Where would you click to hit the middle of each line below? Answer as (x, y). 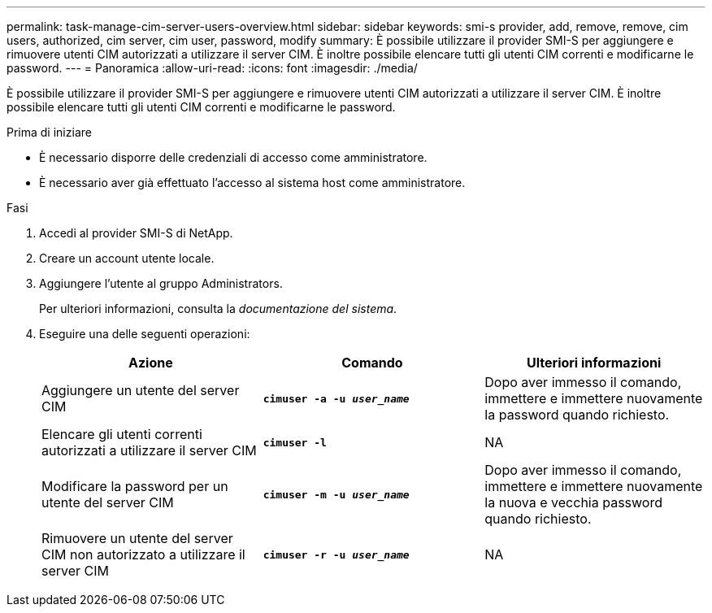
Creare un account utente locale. (127, 258)
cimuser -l (295, 442)
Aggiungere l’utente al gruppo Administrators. (161, 283)
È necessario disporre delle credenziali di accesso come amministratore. (233, 157)
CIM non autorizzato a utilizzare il (143, 554)
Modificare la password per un (135, 486)
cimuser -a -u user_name (336, 398)
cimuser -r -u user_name (336, 554)
